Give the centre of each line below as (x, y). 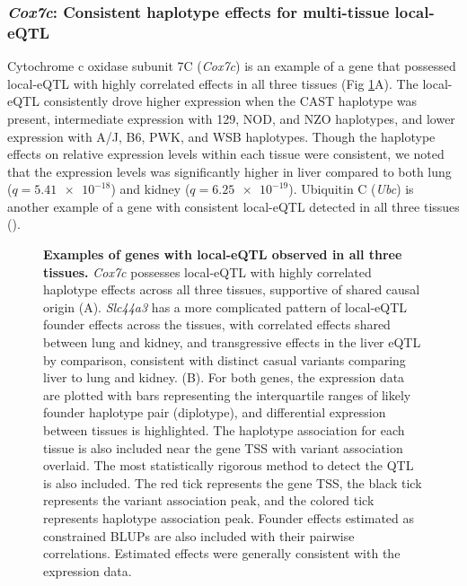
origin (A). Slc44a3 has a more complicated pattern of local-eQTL (225, 306)
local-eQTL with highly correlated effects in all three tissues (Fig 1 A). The (213, 83)
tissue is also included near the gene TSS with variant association (223, 447)
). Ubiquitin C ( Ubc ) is (351, 189)
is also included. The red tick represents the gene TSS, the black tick (233, 482)
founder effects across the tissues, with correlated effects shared (217, 324)
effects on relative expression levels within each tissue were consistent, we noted (226, 154)
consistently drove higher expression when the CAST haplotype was (230, 101)
